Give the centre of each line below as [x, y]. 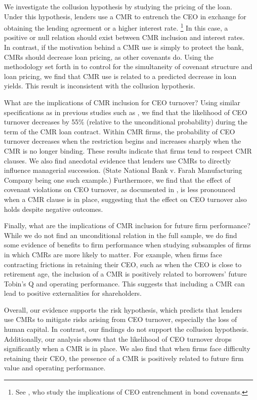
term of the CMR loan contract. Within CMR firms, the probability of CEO [120, 131]
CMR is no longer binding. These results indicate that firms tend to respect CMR [128, 150]
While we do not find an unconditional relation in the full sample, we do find [121, 235]
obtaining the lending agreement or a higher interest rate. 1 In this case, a [116, 27]
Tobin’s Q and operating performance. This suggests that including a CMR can [125, 283]
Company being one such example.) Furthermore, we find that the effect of [117, 180]
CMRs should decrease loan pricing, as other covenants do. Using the [109, 57]
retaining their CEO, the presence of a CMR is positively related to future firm [124, 358]
